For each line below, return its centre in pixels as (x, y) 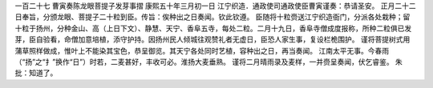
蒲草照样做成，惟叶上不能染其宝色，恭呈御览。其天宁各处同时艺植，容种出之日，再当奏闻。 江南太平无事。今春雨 (202, 50)
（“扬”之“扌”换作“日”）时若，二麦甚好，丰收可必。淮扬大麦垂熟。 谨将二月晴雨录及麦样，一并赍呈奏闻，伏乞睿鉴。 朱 (208, 62)
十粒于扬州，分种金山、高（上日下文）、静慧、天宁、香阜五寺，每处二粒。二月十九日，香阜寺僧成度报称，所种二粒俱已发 (213, 28)
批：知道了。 (36, 73)
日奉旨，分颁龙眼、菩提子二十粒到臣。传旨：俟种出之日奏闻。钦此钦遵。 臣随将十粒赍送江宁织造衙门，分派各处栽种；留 (212, 17)
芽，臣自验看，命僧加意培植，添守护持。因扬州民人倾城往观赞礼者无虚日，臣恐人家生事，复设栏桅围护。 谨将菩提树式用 (212, 39)
